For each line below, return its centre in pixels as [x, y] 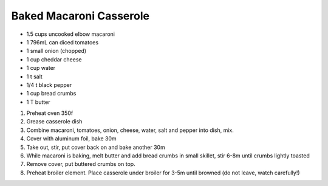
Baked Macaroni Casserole [80, 16]
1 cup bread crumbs [51, 94]
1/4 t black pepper [49, 84]
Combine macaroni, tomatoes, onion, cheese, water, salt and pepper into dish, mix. [130, 130]
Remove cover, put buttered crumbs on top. [81, 164]
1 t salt [34, 77]
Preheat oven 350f [50, 113]
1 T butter [38, 102]
